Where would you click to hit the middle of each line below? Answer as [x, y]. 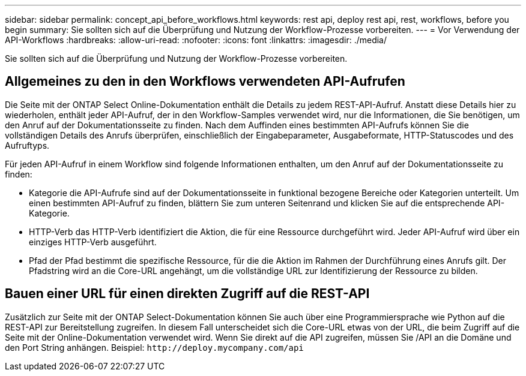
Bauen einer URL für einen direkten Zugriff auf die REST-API [187, 294]
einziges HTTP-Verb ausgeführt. [93, 242]
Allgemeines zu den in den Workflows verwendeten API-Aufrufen [205, 82]
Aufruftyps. [27, 145]
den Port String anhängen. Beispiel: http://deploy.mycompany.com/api [154, 347]
